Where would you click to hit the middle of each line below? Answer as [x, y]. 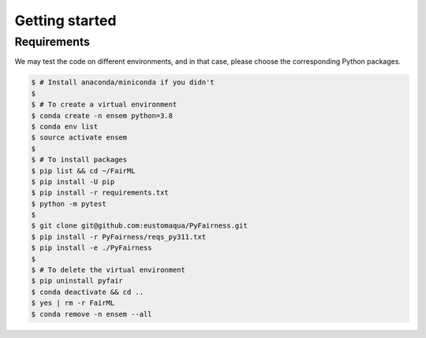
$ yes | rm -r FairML [73, 303]
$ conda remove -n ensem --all [92, 314]
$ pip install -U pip [73, 182]
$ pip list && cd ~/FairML [83, 171]
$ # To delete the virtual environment [108, 270]
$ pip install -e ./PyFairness [92, 248]
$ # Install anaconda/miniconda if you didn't [123, 82]
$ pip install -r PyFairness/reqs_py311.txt [119, 237]
